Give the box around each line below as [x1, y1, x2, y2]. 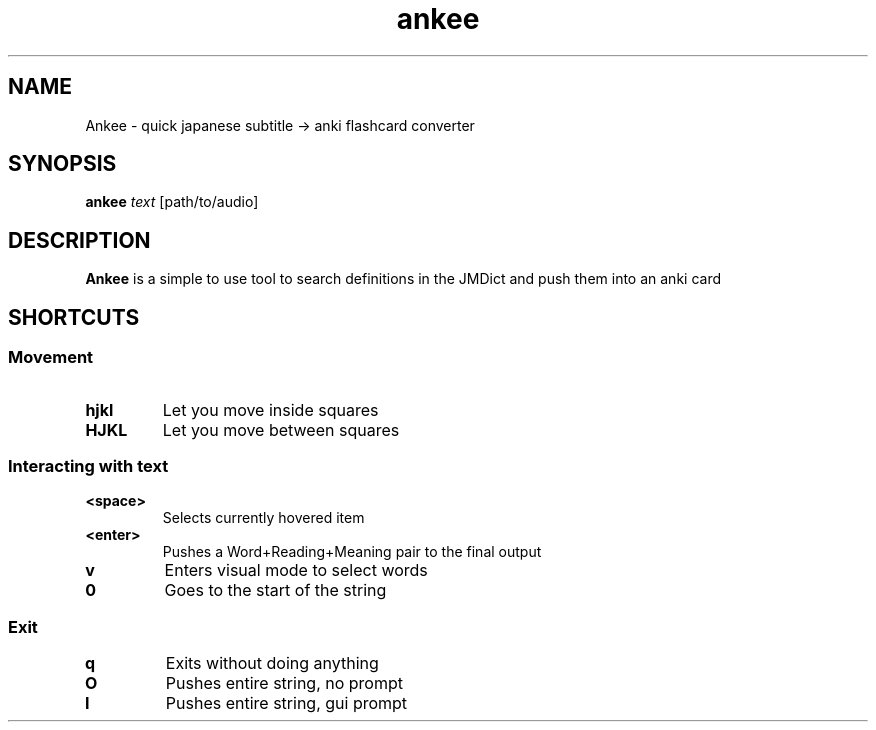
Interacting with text [8, 455, 169, 476]
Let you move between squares [162, 419, 400, 440]
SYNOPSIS [8, 151, 117, 177]
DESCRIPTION [8, 227, 151, 253]
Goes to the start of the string [164, 580, 387, 601]
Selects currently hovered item [162, 509, 365, 527]
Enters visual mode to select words [164, 560, 428, 581]
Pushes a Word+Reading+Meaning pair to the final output [162, 543, 542, 561]
